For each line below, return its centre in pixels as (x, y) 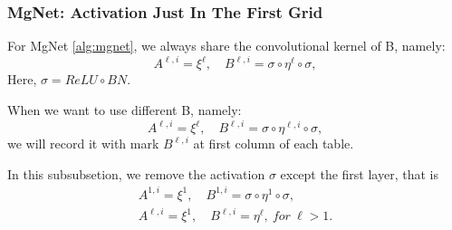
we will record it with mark (83, 143)
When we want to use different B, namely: (125, 109)
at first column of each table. (274, 143)
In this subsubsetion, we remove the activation (136, 173)
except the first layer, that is (359, 173)
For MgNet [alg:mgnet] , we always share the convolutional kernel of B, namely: (226, 46)
